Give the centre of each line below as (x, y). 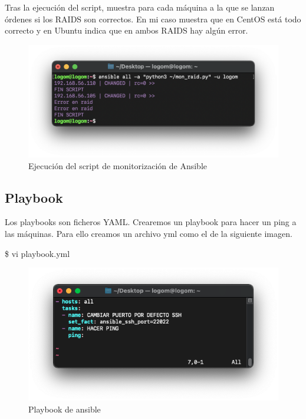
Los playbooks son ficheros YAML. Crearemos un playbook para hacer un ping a (151, 222)
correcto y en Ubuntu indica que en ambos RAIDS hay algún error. (126, 30)
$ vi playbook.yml (37, 253)
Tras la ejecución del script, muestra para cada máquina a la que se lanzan (140, 7)
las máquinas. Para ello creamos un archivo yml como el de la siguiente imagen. (149, 234)
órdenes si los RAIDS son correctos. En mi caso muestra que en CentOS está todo (153, 19)
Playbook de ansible (65, 409)
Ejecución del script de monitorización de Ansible (118, 165)
